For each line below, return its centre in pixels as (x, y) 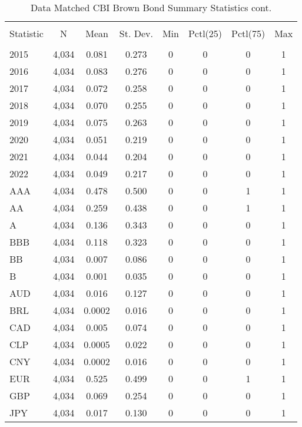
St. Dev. (136, 33)
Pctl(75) (248, 33)
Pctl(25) (205, 33)
